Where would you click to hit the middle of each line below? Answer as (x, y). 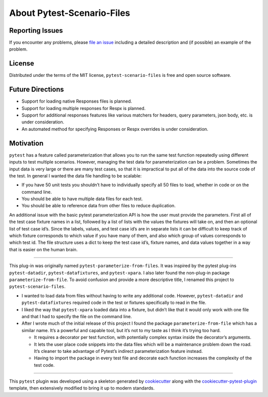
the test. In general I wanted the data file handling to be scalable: (75, 175)
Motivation (26, 143)
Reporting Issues (36, 30)
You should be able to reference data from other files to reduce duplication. (99, 206)
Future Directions (36, 89)
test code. (44, 365)
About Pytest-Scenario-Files (70, 13)
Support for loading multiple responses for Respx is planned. (84, 108)
